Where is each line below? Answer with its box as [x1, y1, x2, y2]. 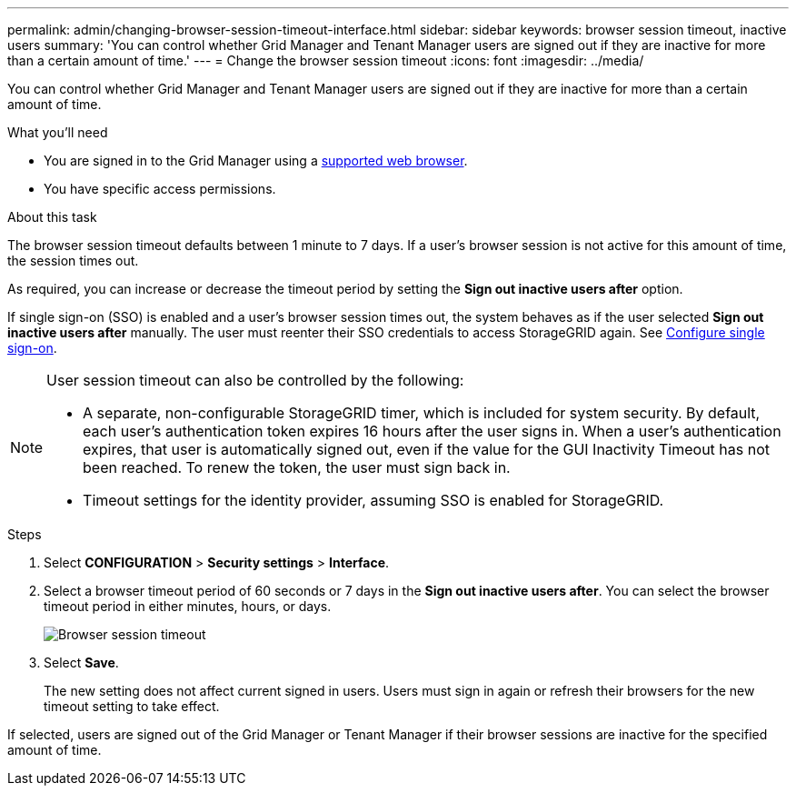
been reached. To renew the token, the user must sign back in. [83, 458, 511, 477]
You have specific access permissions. [44, 181, 276, 196]
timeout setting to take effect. [44, 698, 220, 714]
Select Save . [44, 655, 119, 670]
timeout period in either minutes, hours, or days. [44, 598, 332, 614]
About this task [7, 209, 97, 225]
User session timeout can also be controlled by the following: [46, 371, 464, 389]
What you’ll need [7, 125, 108, 140]
